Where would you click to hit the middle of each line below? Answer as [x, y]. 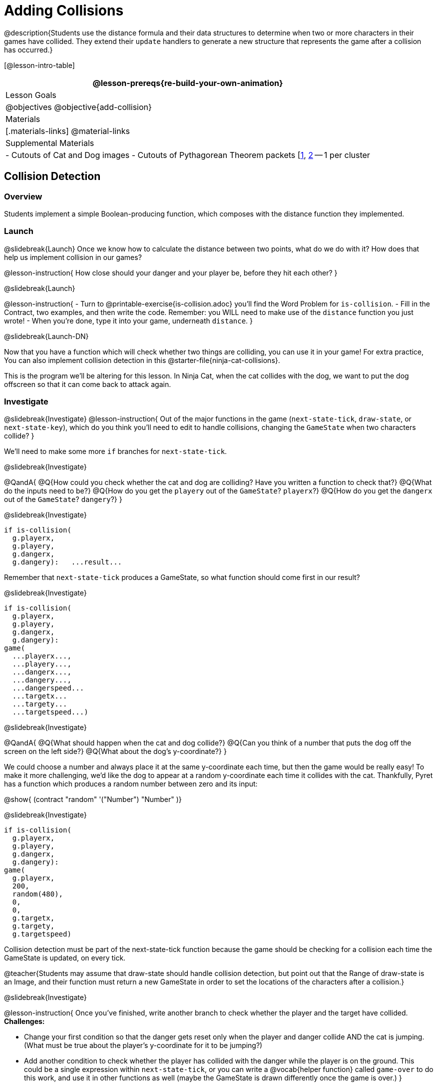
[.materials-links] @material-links [68, 131]
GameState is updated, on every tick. [65, 958]
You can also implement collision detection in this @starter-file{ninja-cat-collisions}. [142, 360]
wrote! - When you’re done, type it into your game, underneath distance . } [129, 320]
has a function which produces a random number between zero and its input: [131, 784]
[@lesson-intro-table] [39, 65]
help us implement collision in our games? [73, 257]
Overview [23, 196]
